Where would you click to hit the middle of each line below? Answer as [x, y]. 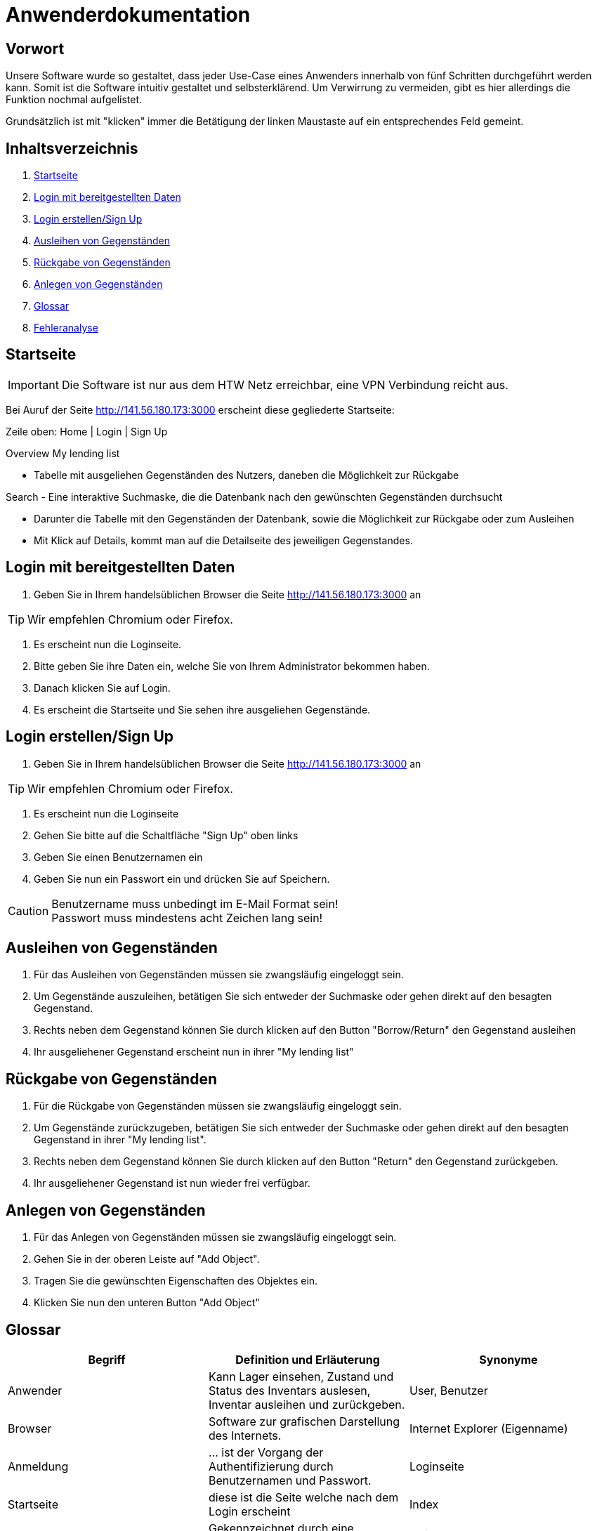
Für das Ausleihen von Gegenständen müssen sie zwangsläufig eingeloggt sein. [219, 975]
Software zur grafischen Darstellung [304, 1421]
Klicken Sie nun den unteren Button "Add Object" [147, 1303]
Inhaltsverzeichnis [72, 148]
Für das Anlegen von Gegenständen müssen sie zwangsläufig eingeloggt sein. [215, 1237]
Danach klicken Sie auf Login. [102, 688]
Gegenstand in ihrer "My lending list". [120, 1140]
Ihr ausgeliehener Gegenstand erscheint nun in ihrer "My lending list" [194, 1052]
